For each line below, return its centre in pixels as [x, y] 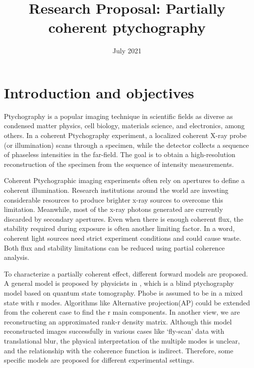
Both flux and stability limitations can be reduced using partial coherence [115, 247]
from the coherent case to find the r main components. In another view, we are [122, 312]
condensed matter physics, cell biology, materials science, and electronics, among [124, 126]
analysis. [17, 257]
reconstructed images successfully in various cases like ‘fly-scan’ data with [114, 331]
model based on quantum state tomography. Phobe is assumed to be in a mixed [123, 292]
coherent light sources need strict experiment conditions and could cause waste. [123, 238]
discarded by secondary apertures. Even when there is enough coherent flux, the [124, 218]
